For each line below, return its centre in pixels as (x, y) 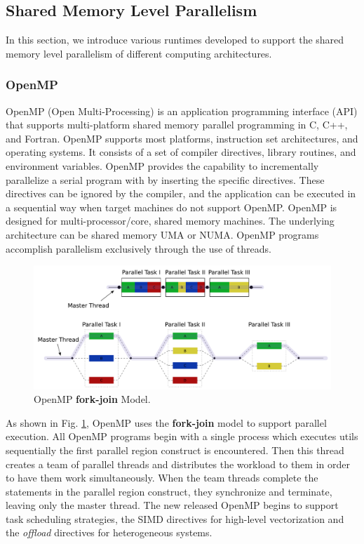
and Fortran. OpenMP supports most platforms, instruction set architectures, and (182, 138)
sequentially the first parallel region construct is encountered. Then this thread (175, 450)
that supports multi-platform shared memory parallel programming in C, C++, (177, 125)
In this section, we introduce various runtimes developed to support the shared (175, 40)
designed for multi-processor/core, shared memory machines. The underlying (170, 221)
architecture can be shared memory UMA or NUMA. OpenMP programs (162, 234)
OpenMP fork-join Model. (92, 399)
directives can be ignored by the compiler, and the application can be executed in (181, 193)
